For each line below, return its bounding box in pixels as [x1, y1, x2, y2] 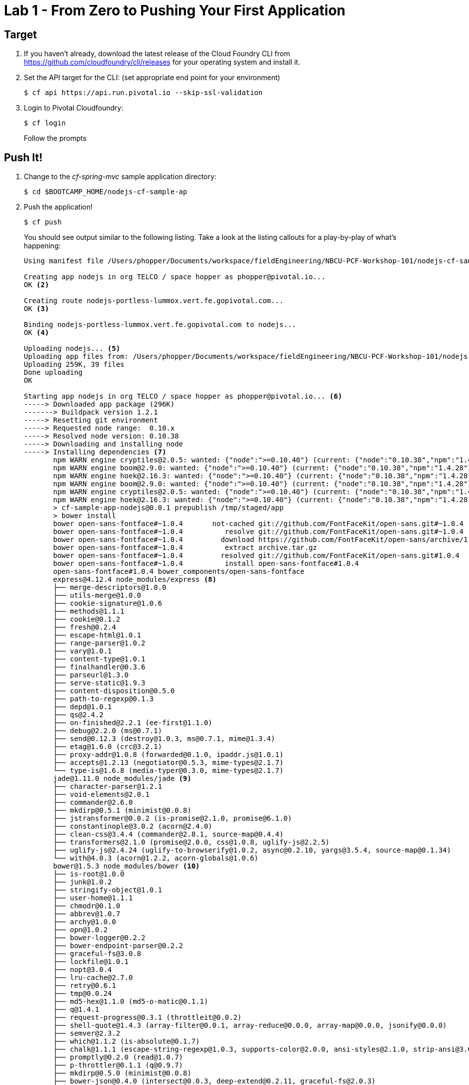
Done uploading [24, 368, 83, 377]
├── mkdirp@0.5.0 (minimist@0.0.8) [53, 1069, 192, 1078]
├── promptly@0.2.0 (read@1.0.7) [53, 1053, 183, 1062]
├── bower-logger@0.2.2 [53, 934, 146, 942]
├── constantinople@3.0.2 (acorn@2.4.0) [53, 822, 213, 831]
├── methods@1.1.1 [53, 607, 125, 616]
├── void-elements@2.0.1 [53, 790, 150, 799]
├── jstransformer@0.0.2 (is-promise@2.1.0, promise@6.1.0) [53, 814, 292, 823]
